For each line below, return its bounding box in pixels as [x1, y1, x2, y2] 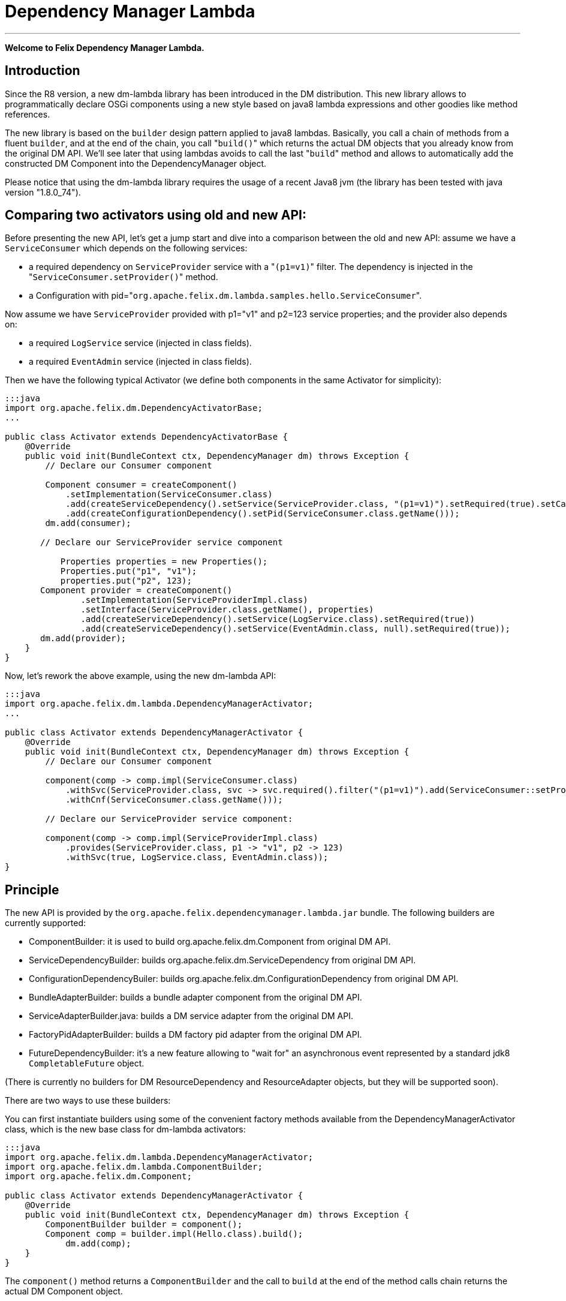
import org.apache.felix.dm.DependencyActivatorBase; [5, 403, 263, 413]
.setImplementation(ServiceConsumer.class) [65, 489, 273, 500]
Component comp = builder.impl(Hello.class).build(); [45, 1229, 303, 1239]
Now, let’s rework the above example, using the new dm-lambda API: [5, 671, 276, 681]
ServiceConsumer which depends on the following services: [5, 243, 248, 254]
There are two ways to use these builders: [5, 1095, 171, 1106]
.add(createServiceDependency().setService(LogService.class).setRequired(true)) [80, 614, 475, 624]
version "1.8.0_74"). [5, 187, 81, 197]
